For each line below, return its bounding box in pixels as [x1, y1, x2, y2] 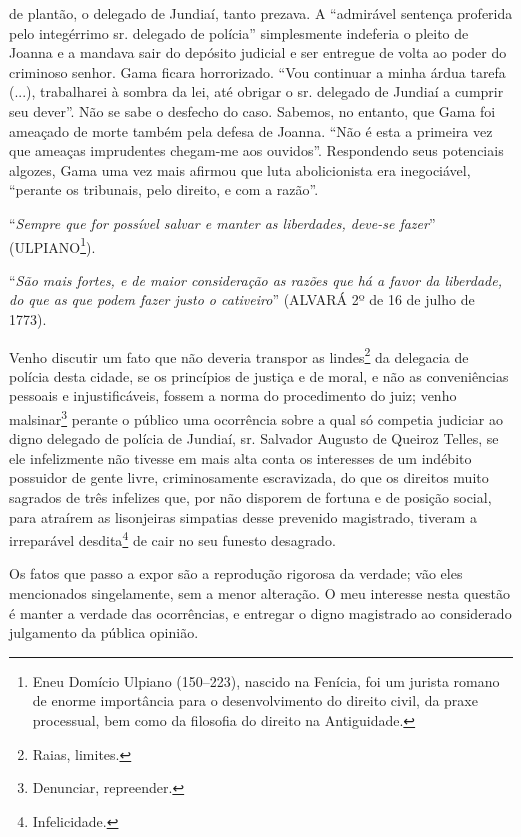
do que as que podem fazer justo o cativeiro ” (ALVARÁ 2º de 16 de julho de [9, 289, 475, 310]
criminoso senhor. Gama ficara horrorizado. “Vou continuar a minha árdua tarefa [9, 61, 506, 82]
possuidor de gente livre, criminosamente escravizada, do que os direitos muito [9, 467, 489, 488]
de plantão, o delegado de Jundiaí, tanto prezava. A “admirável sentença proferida [9, 3, 513, 23]
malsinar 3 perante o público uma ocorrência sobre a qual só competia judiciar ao [9, 406, 503, 429]
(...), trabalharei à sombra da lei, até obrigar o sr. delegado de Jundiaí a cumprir [9, 81, 504, 102]
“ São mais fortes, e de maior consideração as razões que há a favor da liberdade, [9, 269, 502, 290]
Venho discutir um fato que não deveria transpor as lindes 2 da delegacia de [9, 343, 469, 367]
